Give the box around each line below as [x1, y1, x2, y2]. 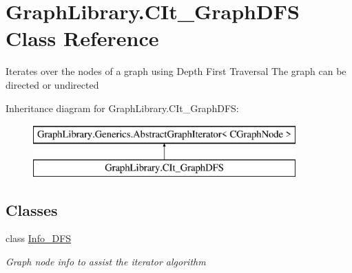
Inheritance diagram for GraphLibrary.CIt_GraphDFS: [6, 100, 239, 115]
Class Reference [6, 24, 159, 52]
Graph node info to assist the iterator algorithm [6, 254, 206, 269]
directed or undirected [6, 77, 99, 91]
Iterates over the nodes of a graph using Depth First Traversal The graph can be [6, 64, 346, 78]
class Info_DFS [6, 231, 72, 245]
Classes [6, 199, 58, 220]
